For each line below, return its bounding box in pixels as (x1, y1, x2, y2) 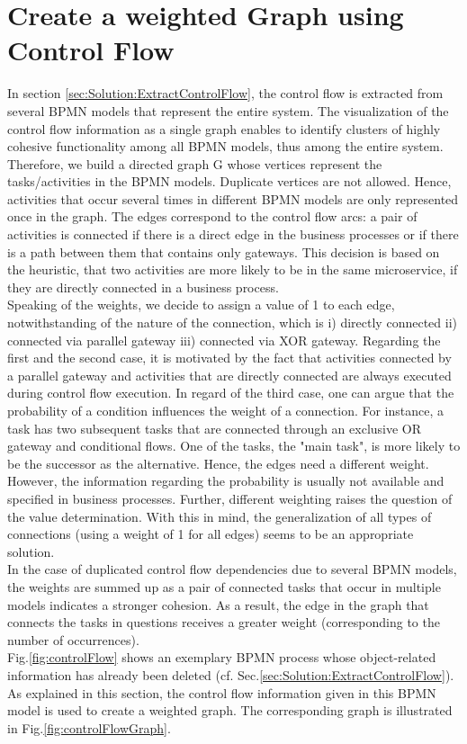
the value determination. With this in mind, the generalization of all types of (7, 506, 432, 525)
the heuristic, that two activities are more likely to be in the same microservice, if (7, 260, 458, 279)
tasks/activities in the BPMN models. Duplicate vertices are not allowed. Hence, (7, 172, 452, 191)
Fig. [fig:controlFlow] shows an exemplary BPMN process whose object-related (7, 648, 436, 667)
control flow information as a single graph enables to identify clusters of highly (7, 119, 441, 138)
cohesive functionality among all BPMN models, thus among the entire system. (7, 137, 444, 156)
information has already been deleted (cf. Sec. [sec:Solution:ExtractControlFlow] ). (7, 665, 454, 684)
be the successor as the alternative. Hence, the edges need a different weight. (7, 453, 429, 472)
